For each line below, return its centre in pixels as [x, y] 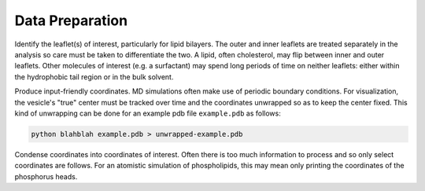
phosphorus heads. [46, 176]
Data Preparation [71, 20]
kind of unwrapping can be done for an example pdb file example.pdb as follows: [148, 113]
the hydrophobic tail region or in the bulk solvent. [94, 77]
